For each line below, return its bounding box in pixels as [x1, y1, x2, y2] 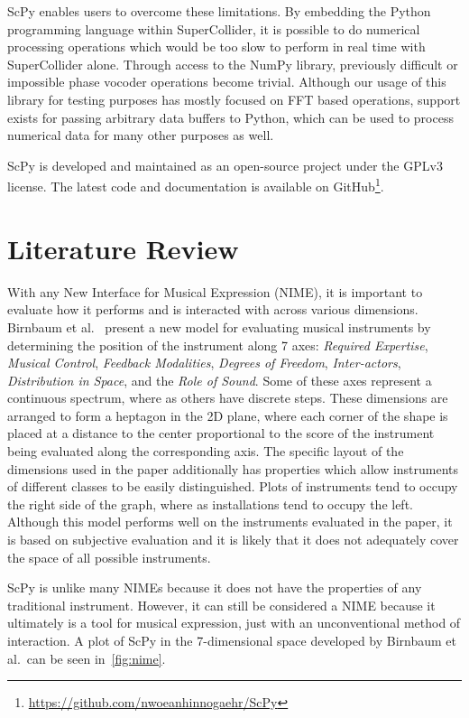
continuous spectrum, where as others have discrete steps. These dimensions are [7, 388, 448, 407]
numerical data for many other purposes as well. [7, 126, 274, 145]
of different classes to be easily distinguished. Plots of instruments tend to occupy [7, 477, 458, 496]
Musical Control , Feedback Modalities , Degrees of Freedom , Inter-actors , [7, 353, 401, 372]
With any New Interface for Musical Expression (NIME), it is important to [7, 282, 423, 301]
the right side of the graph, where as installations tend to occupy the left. [7, 494, 413, 513]
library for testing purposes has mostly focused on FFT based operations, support [7, 89, 461, 108]
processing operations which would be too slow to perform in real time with [7, 37, 426, 56]
